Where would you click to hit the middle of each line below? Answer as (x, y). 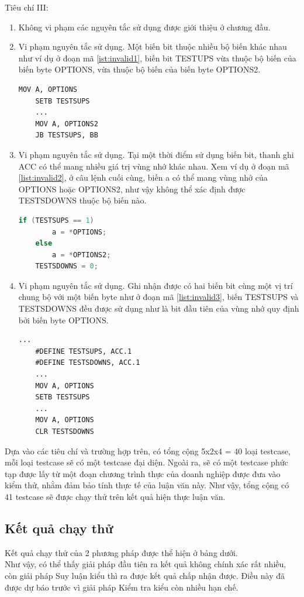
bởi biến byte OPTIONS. (63, 320)
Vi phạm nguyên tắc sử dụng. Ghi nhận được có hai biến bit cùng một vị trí (156, 285)
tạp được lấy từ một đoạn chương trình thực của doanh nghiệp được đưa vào (143, 473)
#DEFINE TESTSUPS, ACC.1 (84, 351)
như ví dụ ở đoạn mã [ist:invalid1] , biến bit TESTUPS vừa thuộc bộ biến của (157, 58)
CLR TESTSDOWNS (65, 432)
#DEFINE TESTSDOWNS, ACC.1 (88, 363)
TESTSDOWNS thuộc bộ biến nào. (82, 200)
